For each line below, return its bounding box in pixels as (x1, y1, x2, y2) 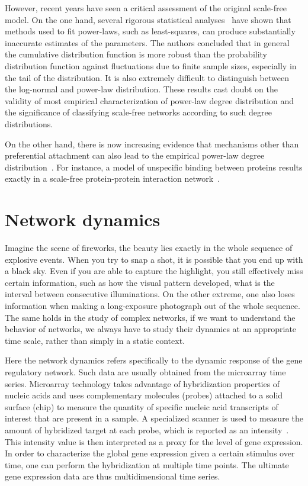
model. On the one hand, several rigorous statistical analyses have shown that (5, 13, 291, 25)
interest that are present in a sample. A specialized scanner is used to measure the (5, 412, 303, 424)
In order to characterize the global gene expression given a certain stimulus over (5, 447, 295, 459)
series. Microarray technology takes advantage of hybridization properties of (5, 377, 280, 390)
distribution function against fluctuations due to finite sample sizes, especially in (5, 59, 297, 72)
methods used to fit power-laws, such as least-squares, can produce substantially (5, 25, 296, 37)
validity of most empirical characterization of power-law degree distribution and (5, 94, 294, 107)
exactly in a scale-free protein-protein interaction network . (5, 172, 220, 185)
